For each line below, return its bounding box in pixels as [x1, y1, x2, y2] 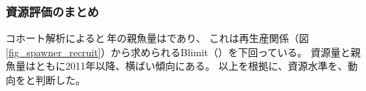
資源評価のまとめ [6, 2, 99, 20]
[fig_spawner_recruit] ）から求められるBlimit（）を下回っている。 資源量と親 [6, 44, 361, 59]
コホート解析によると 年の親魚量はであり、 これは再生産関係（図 [6, 31, 309, 45]
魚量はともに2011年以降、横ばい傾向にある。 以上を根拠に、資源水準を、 [6, 58, 348, 73]
